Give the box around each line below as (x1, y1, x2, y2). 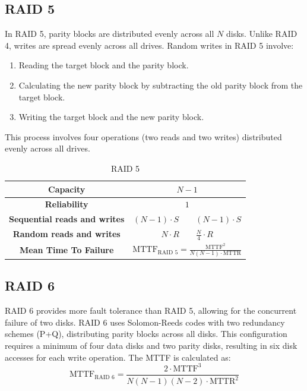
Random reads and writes (12, 228, 121, 240)
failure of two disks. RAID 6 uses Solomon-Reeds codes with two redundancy (5, 316, 285, 328)
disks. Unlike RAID (226, 27, 297, 40)
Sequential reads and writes (9, 213, 125, 225)
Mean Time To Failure (19, 244, 114, 256)
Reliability (45, 198, 88, 210)
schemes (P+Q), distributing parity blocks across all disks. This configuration (5, 327, 287, 340)
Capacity (48, 182, 86, 195)
